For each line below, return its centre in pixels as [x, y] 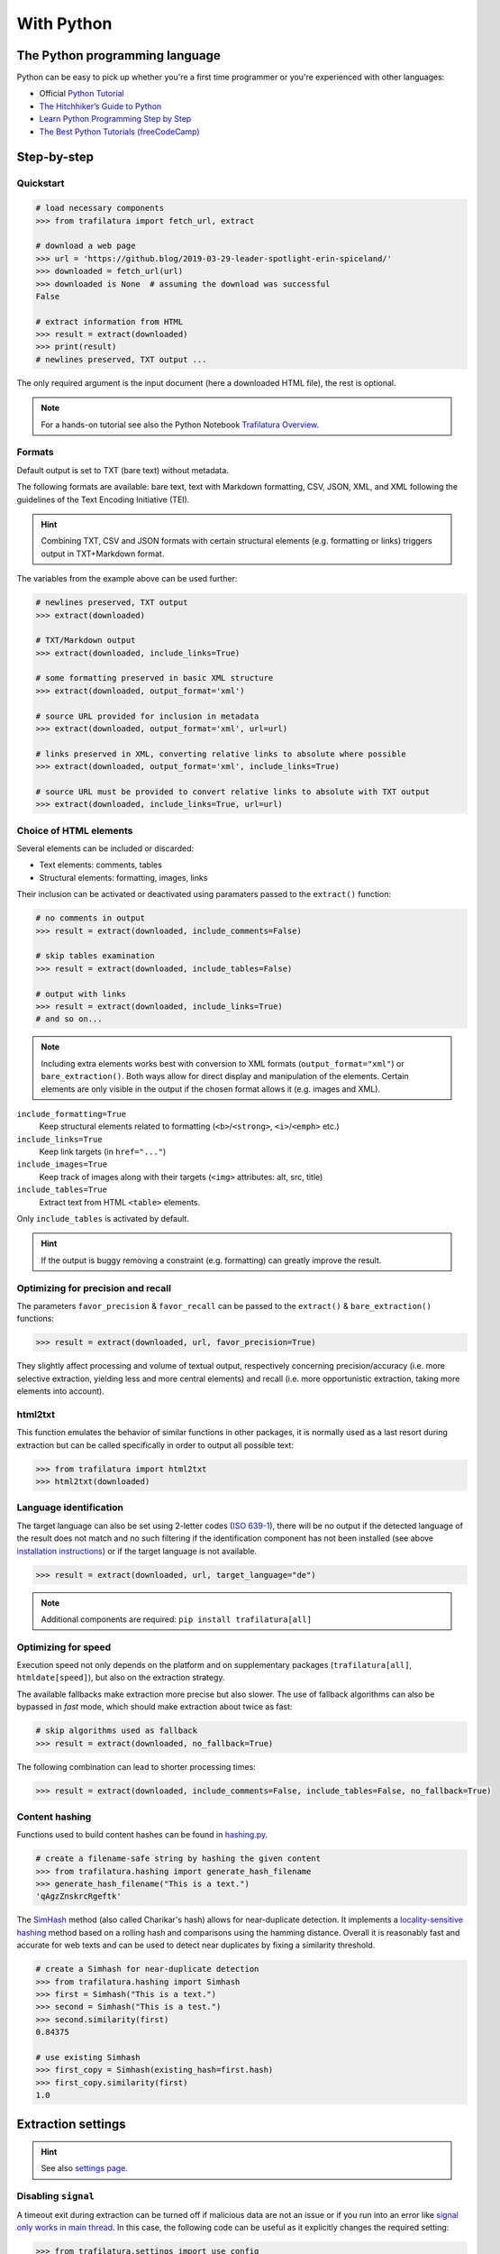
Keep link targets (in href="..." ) [103, 1152]
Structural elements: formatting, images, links [123, 877]
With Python [64, 23]
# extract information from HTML [109, 321]
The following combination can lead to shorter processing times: [136, 1766]
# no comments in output [91, 918]
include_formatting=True [71, 1114]
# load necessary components [100, 208]
